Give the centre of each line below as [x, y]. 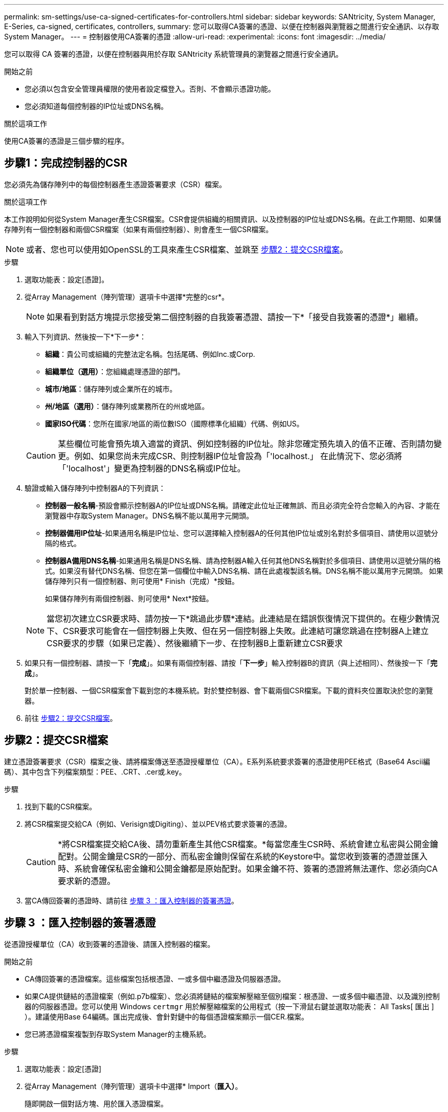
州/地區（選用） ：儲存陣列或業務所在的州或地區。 [127, 406]
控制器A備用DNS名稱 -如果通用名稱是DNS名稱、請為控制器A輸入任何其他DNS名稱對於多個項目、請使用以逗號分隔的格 [243, 560]
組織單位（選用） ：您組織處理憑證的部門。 [115, 371]
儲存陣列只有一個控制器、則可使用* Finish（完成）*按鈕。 [142, 581]
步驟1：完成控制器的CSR [66, 163]
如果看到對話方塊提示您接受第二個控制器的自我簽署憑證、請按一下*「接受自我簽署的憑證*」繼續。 [235, 317]
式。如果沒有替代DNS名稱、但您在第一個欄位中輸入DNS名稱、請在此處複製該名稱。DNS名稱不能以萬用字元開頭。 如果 [244, 571]
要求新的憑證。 [87, 881]
